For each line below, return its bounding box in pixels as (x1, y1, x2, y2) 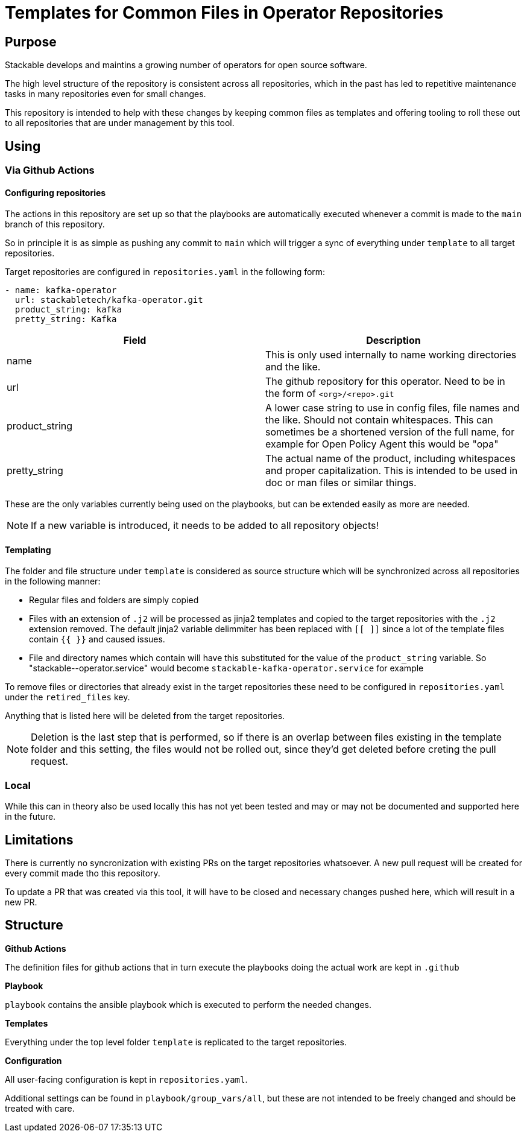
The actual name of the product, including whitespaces (265, 452, 516, 465)
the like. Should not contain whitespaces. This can (265, 414, 493, 426)
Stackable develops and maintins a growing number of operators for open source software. (5, 60, 367, 71)
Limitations (5, 832, 74, 847)
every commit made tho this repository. (5, 868, 160, 879)
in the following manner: (5, 576, 101, 587)
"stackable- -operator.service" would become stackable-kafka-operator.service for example (29, 663, 424, 674)
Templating (5, 544, 51, 555)
